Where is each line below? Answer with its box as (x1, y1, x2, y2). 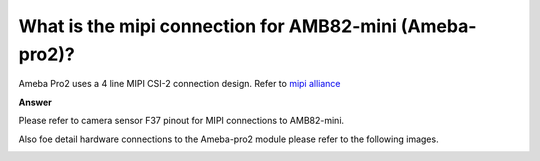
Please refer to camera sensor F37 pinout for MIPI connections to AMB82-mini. (18, 115, 345, 127)
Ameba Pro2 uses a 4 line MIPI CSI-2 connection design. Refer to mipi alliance (18, 78, 341, 90)
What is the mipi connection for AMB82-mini (18, 15, 397, 37)
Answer (18, 96, 52, 108)
